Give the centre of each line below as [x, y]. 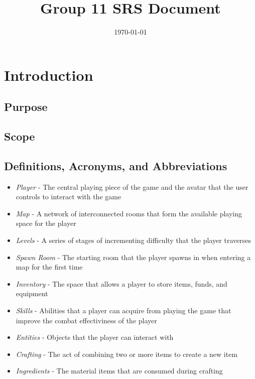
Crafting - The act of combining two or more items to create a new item [127, 354]
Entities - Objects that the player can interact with [95, 337]
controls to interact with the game [69, 197]
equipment [32, 293]
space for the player [46, 223]
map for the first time [49, 267]
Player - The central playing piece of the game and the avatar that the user [132, 186]
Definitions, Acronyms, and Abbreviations [116, 165]
